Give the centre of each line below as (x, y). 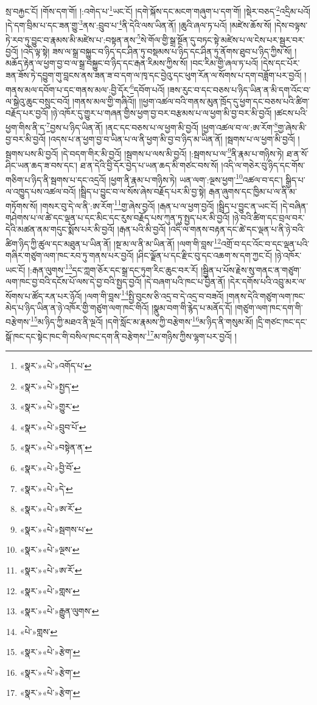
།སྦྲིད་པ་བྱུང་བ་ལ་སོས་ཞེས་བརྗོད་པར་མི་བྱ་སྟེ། (142, 191)
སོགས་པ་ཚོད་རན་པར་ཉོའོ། (44, 296)
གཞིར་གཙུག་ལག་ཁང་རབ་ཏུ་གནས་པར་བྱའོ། (70, 255)
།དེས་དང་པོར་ (280, 63)
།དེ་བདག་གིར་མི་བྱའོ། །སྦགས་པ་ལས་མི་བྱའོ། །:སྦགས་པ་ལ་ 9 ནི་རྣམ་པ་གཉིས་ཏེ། (172, 152)
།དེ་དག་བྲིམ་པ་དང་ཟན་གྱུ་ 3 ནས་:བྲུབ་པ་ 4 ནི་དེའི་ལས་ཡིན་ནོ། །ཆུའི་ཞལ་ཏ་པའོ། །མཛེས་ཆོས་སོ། (139, 24)
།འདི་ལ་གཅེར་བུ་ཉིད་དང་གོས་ (263, 165)
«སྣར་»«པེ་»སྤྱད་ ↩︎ (49, 386)
